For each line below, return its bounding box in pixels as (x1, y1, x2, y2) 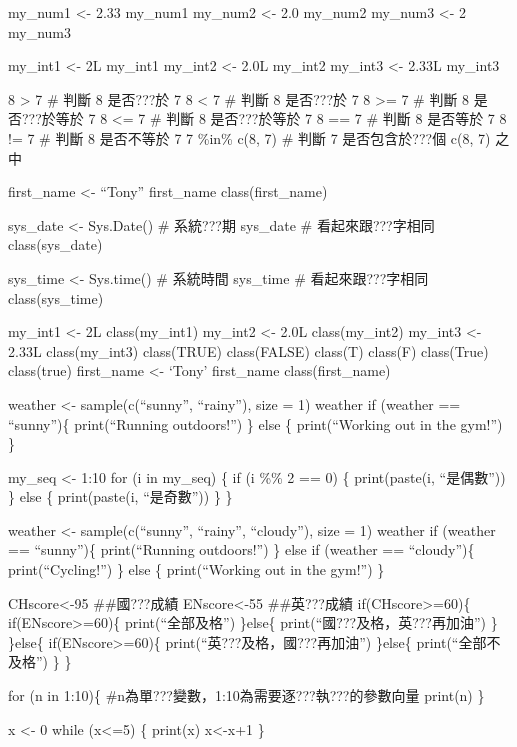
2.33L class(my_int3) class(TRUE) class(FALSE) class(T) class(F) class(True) (8, 340, 489, 361)
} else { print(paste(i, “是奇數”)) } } (8, 486, 233, 507)
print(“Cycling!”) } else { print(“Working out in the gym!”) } (8, 559, 385, 580)
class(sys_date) (8, 234, 103, 255)
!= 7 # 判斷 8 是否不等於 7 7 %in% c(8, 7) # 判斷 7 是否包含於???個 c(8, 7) (8, 127, 491, 148)
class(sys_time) (8, 287, 104, 308)
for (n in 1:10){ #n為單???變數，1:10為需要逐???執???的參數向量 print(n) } (8, 685, 485, 706)
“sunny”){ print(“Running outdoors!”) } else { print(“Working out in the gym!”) (8, 413, 503, 434)
